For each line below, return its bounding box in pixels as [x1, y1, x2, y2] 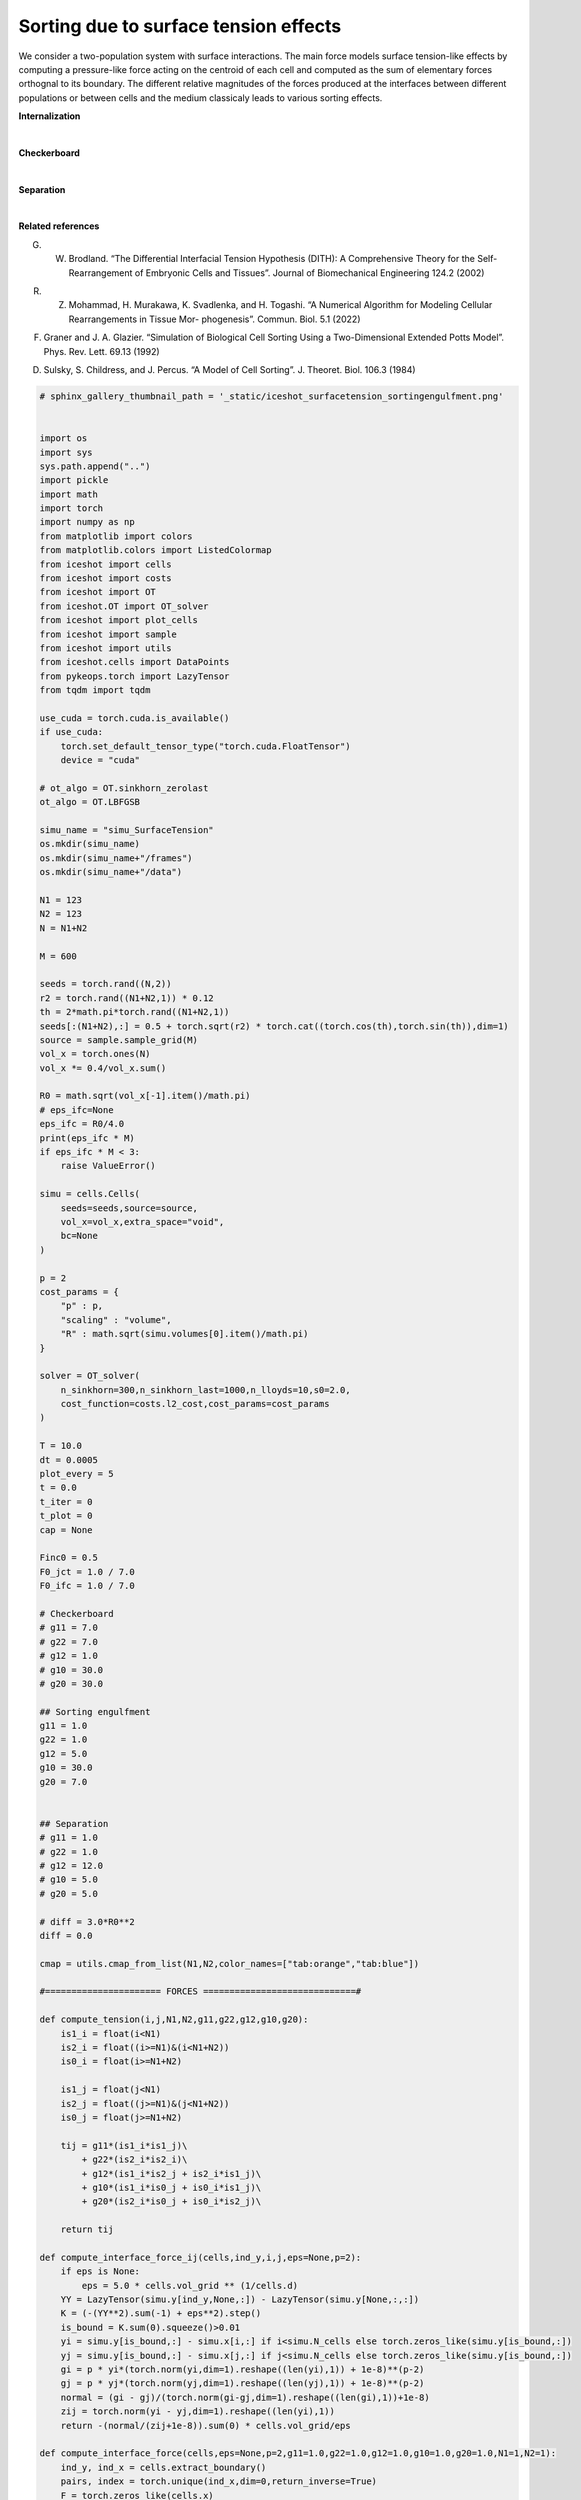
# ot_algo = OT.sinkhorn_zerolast [39, 782, 209, 794]
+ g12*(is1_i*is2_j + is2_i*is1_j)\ [81, 2168, 262, 2179]
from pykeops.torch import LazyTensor [39, 670, 230, 682]
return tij [60, 2224, 114, 2235]
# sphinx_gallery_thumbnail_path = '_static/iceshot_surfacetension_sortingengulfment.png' [39, 390, 504, 402]
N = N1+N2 [39, 922, 88, 934]
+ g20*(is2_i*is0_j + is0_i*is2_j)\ [81, 2196, 262, 2207]
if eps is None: [60, 2266, 140, 2277]
